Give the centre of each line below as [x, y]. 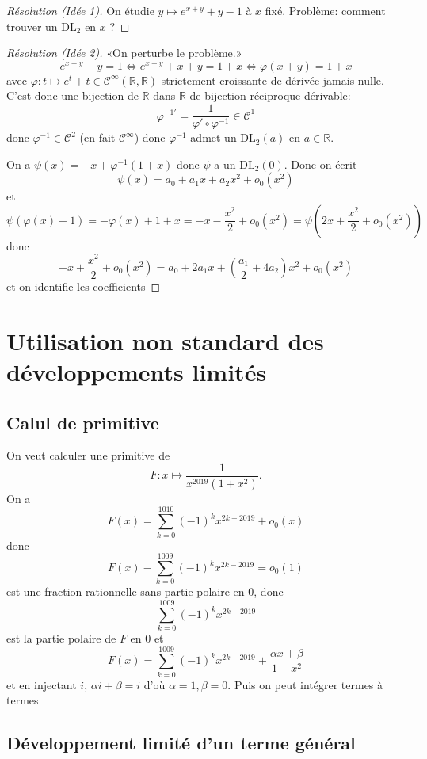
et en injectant [42, 684]
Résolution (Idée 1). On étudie [80, 10]
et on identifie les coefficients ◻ [84, 286]
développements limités [137, 372]
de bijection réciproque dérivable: [270, 95]
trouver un [32, 26]
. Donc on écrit [320, 164]
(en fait [97, 137]
